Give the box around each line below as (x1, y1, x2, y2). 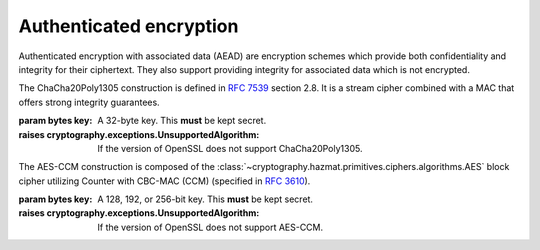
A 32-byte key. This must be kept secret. (97, 115, 267, 127)
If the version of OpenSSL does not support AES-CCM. (97, 221, 324, 233)
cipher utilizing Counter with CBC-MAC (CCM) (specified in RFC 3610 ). (18, 175, 311, 187)
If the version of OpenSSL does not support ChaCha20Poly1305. (97, 142, 363, 154)
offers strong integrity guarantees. (18, 96, 160, 108)
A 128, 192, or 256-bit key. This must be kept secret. (97, 193, 314, 205)
